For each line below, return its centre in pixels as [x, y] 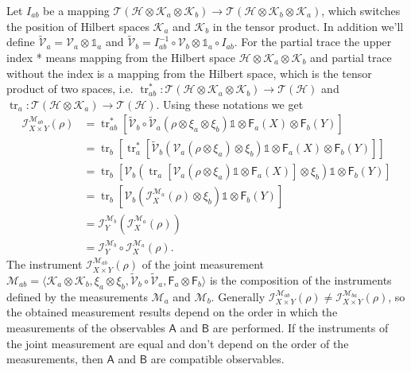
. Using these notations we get [230, 104]
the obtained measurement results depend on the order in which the [172, 312]
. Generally [238, 296]
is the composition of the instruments [300, 280]
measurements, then [55, 359]
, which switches [361, 10]
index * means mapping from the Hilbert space [121, 57]
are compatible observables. [217, 359]
